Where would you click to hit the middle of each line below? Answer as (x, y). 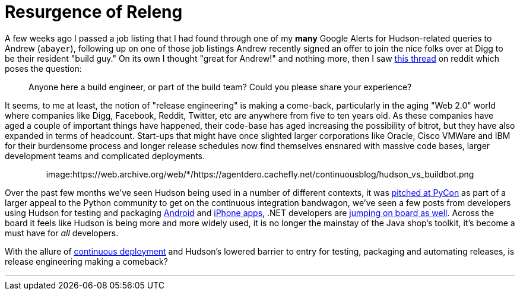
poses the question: (43, 68)
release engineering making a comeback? (86, 261)
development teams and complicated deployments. (105, 156)
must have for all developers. (62, 233)
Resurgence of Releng (94, 12)
